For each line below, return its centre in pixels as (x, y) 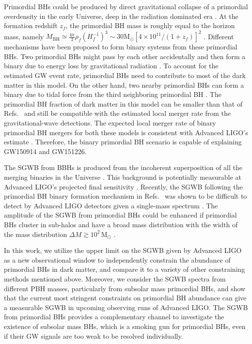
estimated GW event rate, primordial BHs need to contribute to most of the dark (125, 75)
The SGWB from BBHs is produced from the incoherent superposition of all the (123, 167)
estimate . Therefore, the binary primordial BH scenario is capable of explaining (123, 142)
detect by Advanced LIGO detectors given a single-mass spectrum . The (111, 205)
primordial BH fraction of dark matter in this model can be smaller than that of (123, 103)
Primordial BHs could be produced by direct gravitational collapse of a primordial (126, 6)
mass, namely (24, 36)
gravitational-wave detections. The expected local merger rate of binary (110, 123)
